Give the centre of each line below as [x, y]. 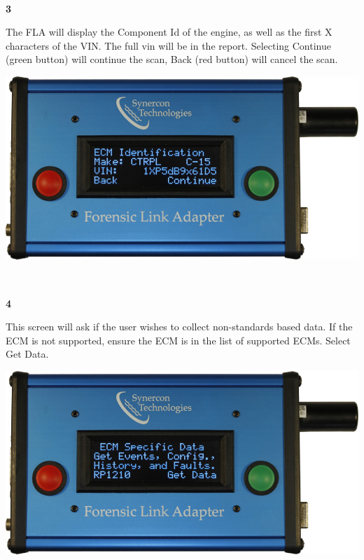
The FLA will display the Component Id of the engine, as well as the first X [169, 32]
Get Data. [27, 354]
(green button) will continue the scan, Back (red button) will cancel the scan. [172, 59]
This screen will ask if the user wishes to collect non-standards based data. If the [179, 327]
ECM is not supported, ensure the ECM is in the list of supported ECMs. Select [178, 340]
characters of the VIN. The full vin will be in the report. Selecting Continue [168, 45]
